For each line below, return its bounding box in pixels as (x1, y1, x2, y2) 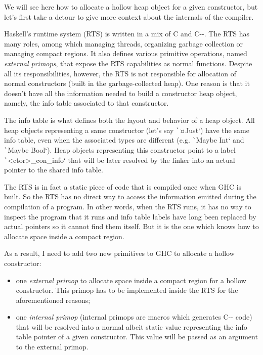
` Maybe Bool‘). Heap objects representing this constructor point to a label (4, 144, 236, 155)
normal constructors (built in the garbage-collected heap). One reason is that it (4, 78, 250, 88)
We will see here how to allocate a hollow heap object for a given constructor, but (4, 2, 258, 12)
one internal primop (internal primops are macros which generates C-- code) (16, 312, 252, 322)
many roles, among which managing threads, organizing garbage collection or (4, 38, 243, 49)
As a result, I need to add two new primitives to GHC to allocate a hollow (4, 248, 235, 258)
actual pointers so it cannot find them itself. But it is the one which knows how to (4, 221, 259, 232)
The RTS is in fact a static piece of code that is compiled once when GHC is (4, 181, 242, 192)
